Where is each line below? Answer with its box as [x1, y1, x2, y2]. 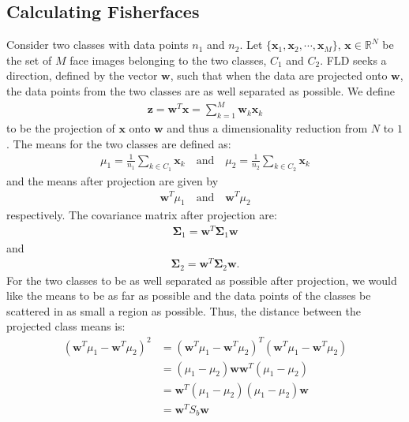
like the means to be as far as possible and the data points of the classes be [6, 287, 371, 304]
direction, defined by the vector [6, 67, 158, 84]
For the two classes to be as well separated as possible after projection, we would [6, 271, 397, 288]
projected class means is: [6, 318, 126, 334]
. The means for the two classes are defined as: [6, 135, 231, 151]
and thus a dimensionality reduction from [167, 119, 368, 136]
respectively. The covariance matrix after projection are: [6, 207, 277, 223]
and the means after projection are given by [6, 172, 219, 189]
